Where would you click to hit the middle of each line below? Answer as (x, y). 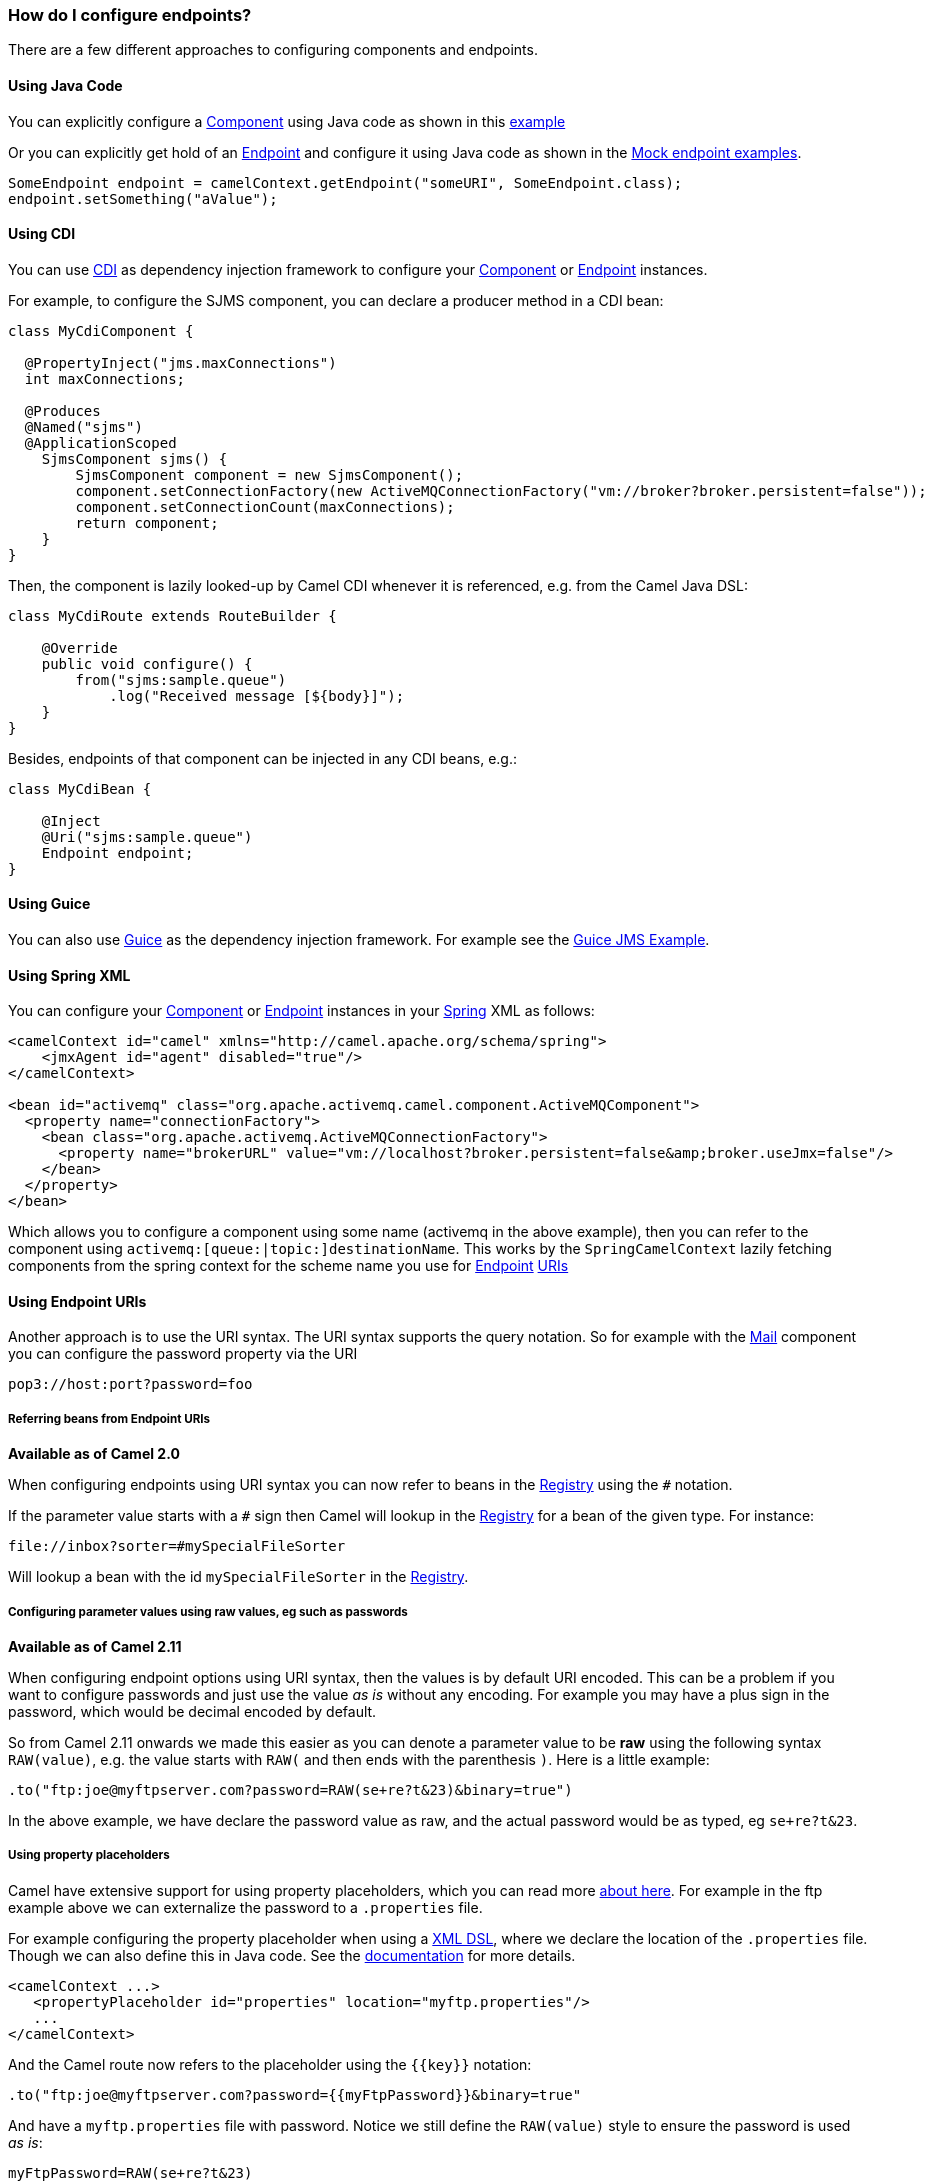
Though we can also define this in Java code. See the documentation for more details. (292, 1955)
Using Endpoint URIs (77, 1301)
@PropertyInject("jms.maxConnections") (180, 362)
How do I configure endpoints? (130, 15)
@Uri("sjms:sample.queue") (147, 836)
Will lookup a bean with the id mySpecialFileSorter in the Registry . (238, 1577)
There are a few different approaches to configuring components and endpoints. (273, 50)
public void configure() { (147, 663)
